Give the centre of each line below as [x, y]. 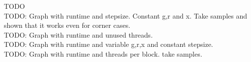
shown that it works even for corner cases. [67, 25]
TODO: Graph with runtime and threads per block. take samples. [103, 53]
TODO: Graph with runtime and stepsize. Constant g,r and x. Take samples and [126, 15]
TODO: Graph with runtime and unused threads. [78, 34]
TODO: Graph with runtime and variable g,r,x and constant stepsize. [109, 44]
